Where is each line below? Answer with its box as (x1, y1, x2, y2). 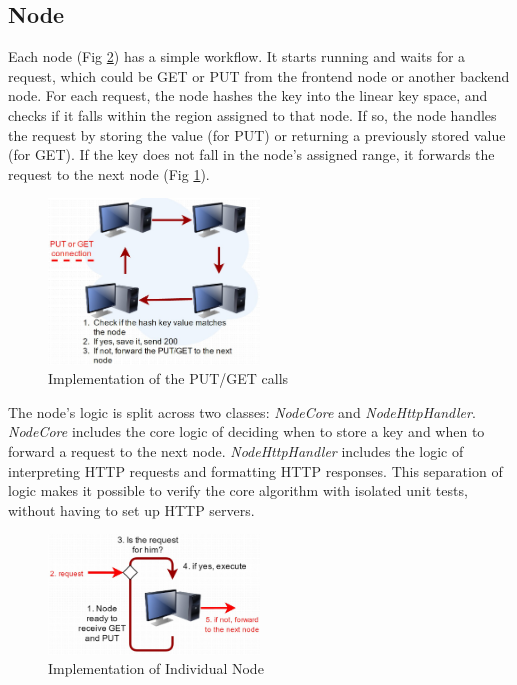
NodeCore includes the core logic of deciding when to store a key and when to (8, 421, 485, 442)
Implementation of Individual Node (48, 658, 264, 679)
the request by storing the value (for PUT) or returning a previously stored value (8, 124, 506, 145)
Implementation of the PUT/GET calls (48, 368, 289, 389)
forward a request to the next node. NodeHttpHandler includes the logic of (8, 441, 464, 462)
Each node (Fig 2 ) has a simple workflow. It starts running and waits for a (8, 46, 466, 67)
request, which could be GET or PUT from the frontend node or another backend (8, 65, 510, 86)
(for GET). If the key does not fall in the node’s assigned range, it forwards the (8, 144, 495, 165)
